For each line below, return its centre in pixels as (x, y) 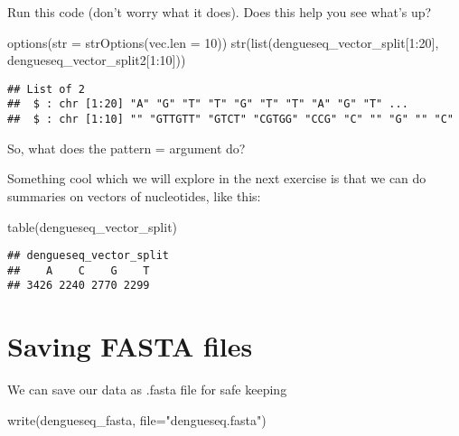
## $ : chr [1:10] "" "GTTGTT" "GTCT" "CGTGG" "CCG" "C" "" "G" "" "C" (230, 120)
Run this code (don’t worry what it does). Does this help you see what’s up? (220, 12)
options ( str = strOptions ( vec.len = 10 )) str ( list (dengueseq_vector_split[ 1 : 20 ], (223, 42)
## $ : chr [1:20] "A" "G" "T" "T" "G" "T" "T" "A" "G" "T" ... (208, 104)
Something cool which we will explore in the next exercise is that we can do (217, 178)
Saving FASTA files (130, 346)
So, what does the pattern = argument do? (126, 148)
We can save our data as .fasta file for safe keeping (147, 390)
